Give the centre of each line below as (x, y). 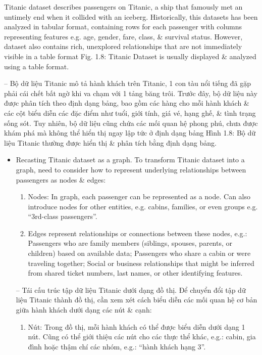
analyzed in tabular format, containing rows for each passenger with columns (123, 27)
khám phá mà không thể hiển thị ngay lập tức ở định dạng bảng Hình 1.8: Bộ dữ (130, 133)
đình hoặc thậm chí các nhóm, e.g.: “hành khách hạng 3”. (117, 346)
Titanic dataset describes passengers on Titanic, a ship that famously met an (123, 7)
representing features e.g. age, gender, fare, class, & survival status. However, (123, 36)
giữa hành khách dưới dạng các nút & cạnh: (84, 310)
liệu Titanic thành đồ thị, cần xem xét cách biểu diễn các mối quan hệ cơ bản (137, 300)
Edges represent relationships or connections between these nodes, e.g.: (138, 233)
